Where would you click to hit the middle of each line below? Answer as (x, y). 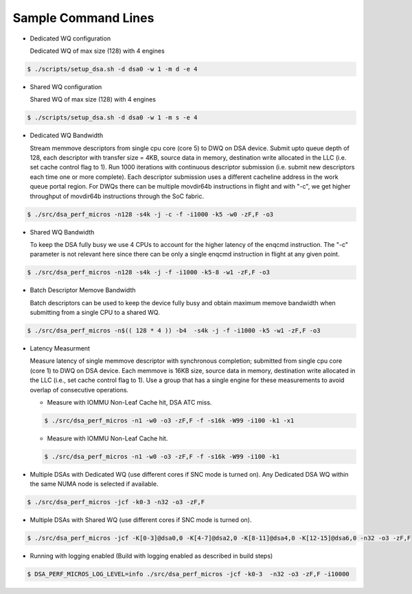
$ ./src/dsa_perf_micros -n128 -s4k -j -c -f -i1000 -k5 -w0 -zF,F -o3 (150, 214)
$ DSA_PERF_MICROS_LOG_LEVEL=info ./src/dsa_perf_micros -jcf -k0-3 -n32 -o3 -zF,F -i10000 (188, 574)
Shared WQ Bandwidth (62, 232)
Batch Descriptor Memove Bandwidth (83, 290)
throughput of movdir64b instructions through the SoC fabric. (117, 196)
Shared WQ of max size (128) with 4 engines (93, 99)
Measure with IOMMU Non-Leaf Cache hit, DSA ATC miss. (129, 403)
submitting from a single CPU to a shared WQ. (95, 313)
